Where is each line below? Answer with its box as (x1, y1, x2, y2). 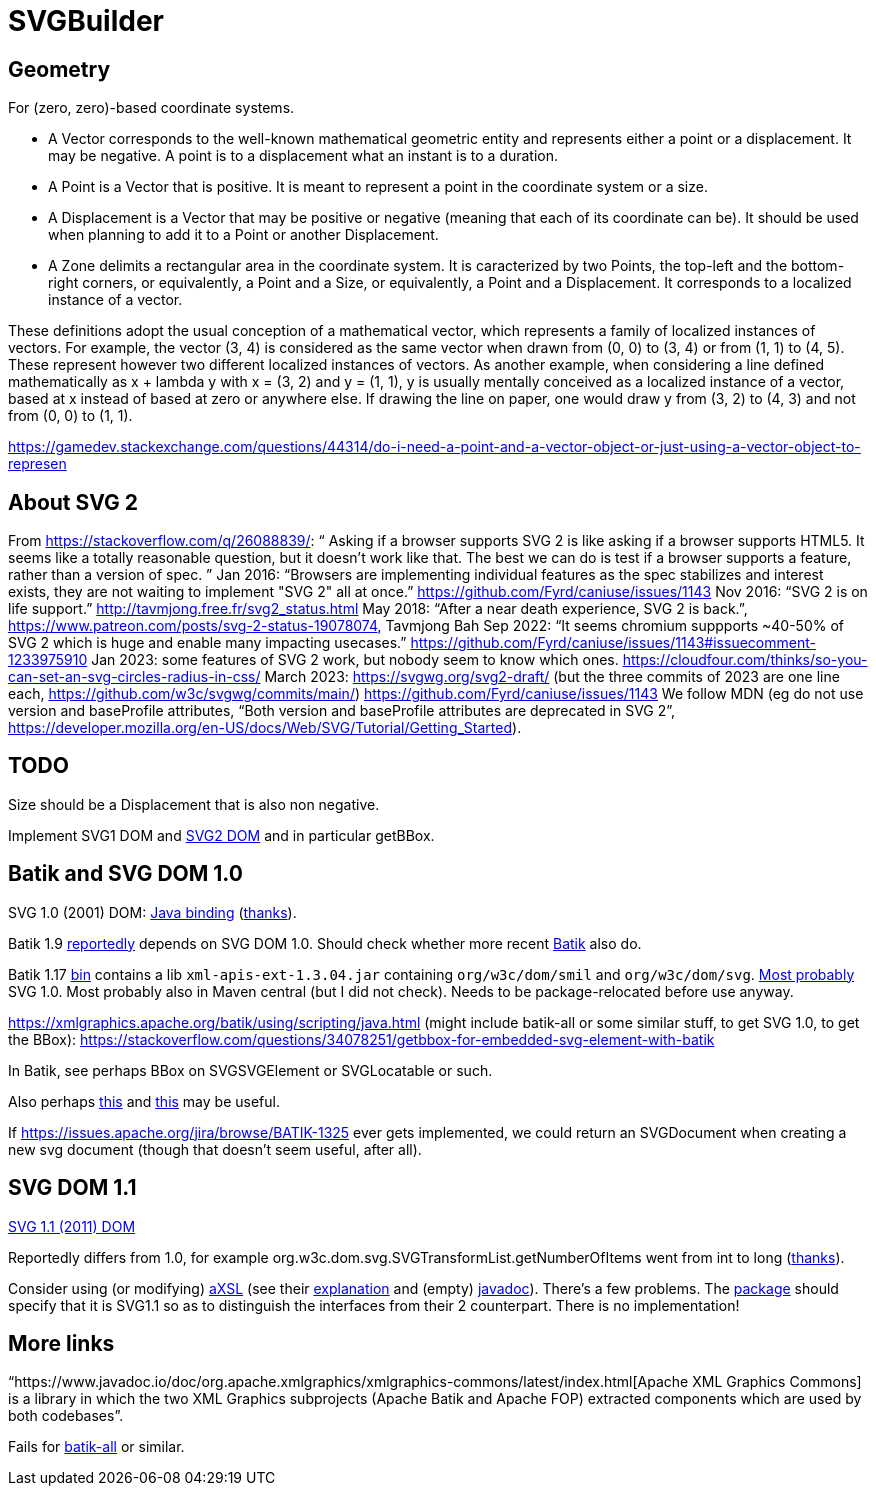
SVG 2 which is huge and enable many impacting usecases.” (8, 634, 407, 652)
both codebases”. (8, 1407, 124, 1425)
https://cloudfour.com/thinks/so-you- (622, 651, 868, 669)
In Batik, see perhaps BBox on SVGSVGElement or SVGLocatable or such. (8, 1061, 493, 1079)
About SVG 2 (8, 489, 139, 515)
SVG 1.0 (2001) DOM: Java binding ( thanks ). (8, 903, 297, 921)
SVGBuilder (8, 4, 164, 38)
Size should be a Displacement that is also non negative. (8, 795, 380, 813)
